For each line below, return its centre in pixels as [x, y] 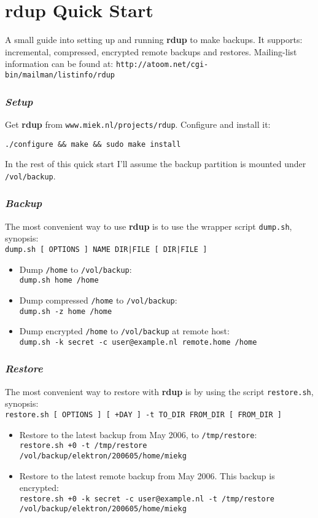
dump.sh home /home [59, 281]
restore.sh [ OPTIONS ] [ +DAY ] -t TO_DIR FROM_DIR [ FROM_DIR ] [144, 414]
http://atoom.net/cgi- [162, 65]
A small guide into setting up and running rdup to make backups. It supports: [154, 40]
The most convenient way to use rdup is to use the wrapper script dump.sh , [149, 226]
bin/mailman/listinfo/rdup [60, 75]
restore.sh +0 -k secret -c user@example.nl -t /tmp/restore [147, 499]
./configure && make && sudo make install [93, 144]
